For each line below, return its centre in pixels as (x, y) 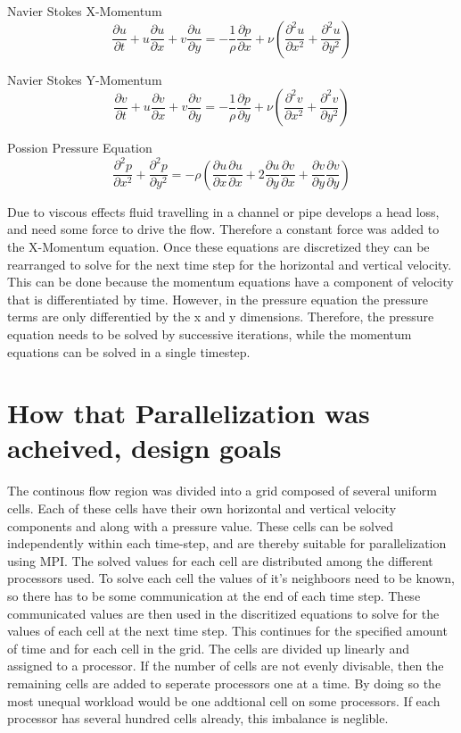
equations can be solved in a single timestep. (129, 351)
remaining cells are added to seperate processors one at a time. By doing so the (224, 683)
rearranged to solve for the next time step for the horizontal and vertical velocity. (230, 264)
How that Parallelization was (189, 413)
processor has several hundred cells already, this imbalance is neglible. (198, 718)
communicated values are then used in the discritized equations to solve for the (223, 613)
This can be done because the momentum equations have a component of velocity (230, 282)
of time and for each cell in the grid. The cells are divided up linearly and (208, 648)
